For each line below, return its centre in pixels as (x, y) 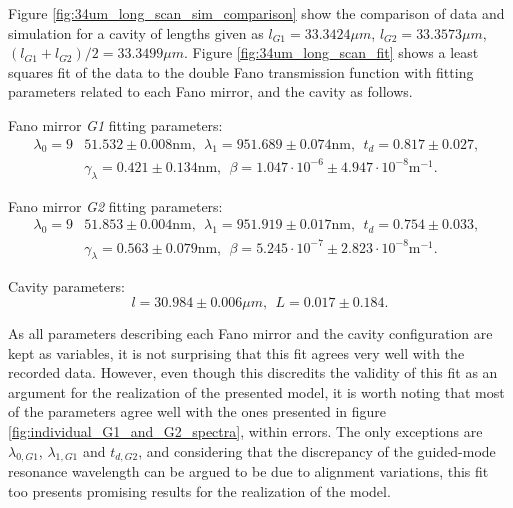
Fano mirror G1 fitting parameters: (115, 124)
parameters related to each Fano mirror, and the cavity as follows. (210, 91)
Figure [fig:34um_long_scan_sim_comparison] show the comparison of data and (256, 13)
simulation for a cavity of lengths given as (136, 32)
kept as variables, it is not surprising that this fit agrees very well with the (236, 352)
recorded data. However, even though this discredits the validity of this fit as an (253, 372)
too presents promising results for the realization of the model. (199, 491)
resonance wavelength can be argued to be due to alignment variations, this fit (248, 471)
